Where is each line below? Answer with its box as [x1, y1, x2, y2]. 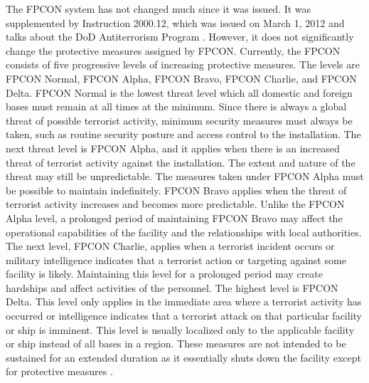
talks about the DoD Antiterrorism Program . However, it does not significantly [6, 29, 354, 44]
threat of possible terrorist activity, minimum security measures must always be [6, 112, 353, 127]
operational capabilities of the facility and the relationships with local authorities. [6, 224, 362, 239]
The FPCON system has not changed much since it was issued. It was [6, 1, 311, 16]
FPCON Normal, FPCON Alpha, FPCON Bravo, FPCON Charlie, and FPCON [6, 70, 357, 85]
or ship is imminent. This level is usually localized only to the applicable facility [6, 322, 355, 337]
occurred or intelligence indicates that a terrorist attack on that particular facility [6, 308, 362, 323]
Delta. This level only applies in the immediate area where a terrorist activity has [6, 294, 362, 309]
